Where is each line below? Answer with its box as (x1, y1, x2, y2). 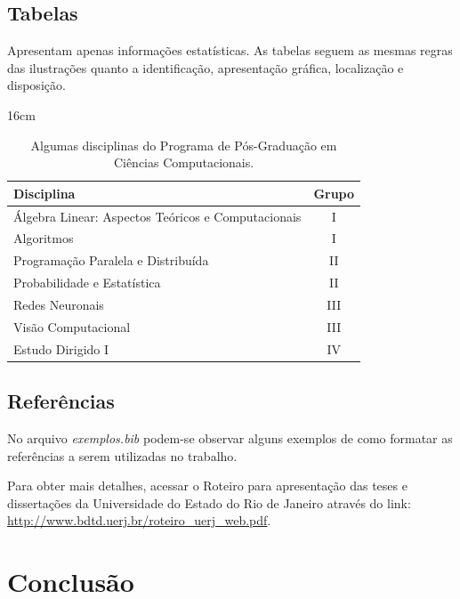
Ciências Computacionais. (113, 153, 254, 172)
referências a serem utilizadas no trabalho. (7, 446, 238, 465)
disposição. (7, 76, 66, 94)
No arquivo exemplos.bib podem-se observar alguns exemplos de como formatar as (7, 428, 453, 447)
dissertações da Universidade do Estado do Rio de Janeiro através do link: (7, 493, 411, 512)
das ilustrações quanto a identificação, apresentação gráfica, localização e (7, 58, 404, 77)
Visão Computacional (13, 317, 131, 336)
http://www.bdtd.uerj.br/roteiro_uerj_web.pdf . (7, 511, 271, 530)
